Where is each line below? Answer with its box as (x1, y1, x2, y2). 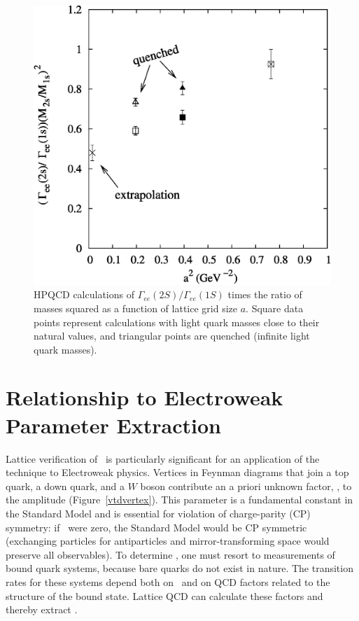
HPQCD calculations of (34, 287, 134, 302)
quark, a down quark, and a (6, 478, 125, 493)
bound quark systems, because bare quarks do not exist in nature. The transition (6, 561, 353, 575)
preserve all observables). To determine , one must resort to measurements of (6, 547, 335, 561)
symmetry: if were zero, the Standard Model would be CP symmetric (6, 519, 307, 534)
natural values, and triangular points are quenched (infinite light (34, 328, 310, 343)
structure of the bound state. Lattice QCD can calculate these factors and (6, 588, 323, 603)
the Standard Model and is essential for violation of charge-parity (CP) (6, 505, 311, 520)
